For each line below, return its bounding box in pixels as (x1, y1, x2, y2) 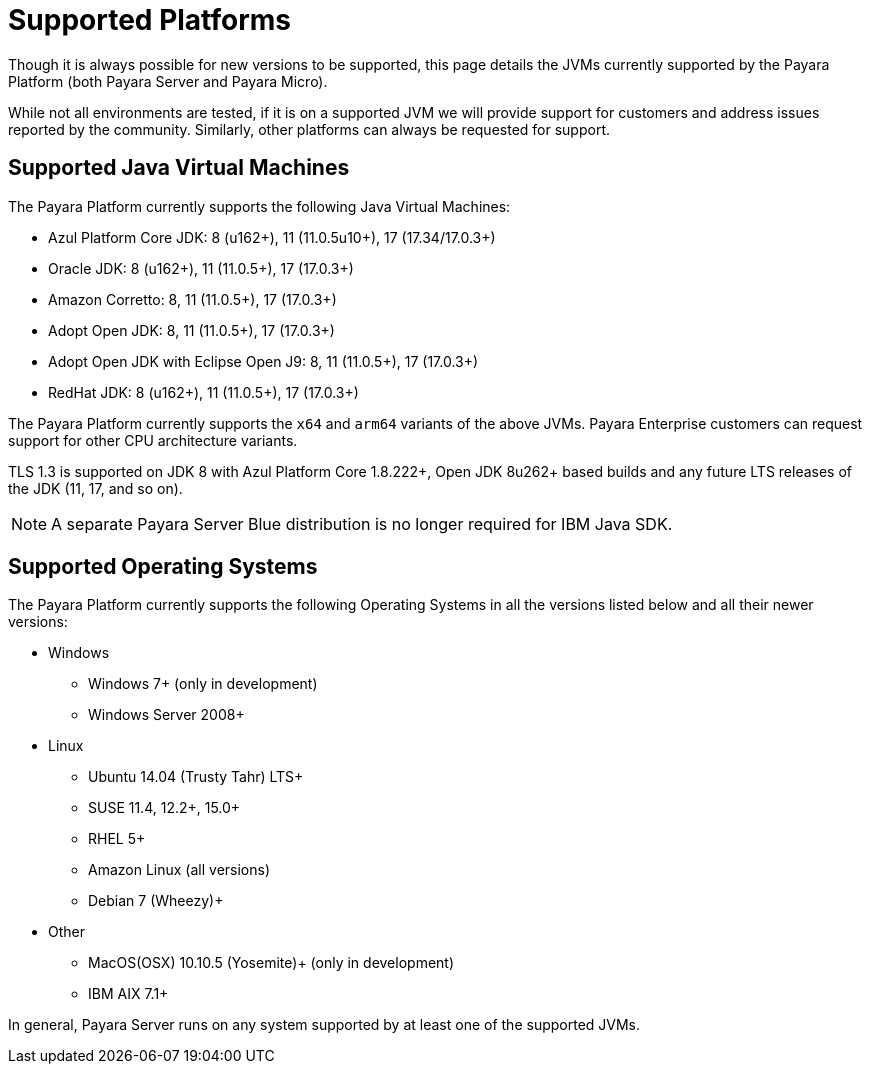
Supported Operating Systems (8, 554, 318, 580)
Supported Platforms (8, 3, 292, 37)
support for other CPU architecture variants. (8, 431, 298, 449)
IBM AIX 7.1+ (88, 985, 169, 1003)
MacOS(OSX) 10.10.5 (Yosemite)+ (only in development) (88, 954, 455, 972)
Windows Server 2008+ (88, 706, 245, 724)
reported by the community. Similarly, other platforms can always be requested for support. (8, 120, 610, 138)
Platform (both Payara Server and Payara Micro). (8, 72, 328, 90)
